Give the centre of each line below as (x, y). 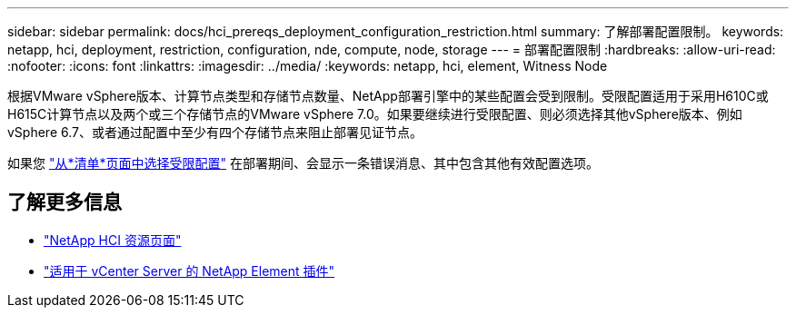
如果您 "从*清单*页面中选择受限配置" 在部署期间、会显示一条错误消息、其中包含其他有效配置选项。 (303, 163)
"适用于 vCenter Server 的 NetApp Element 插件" (189, 271)
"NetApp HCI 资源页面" (113, 240)
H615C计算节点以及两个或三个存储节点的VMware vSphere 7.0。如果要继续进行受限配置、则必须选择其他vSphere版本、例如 (375, 114)
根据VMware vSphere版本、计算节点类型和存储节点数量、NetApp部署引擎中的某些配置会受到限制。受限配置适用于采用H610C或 (388, 96)
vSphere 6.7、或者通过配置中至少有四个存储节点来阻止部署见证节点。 (215, 132)
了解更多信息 (65, 202)
